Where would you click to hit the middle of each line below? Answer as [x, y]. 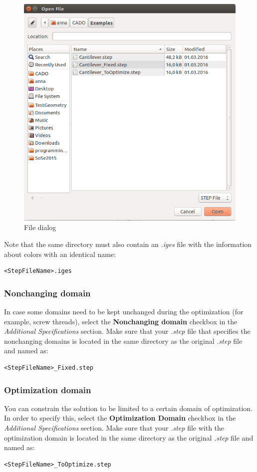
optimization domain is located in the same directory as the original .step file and [129, 437]
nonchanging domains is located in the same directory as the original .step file [123, 341]
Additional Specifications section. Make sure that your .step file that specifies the [127, 331]
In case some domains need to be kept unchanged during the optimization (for [124, 312]
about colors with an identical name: [60, 254]
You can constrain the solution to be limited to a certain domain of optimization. [128, 408]
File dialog [40, 227]
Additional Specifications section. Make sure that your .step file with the [114, 428]
